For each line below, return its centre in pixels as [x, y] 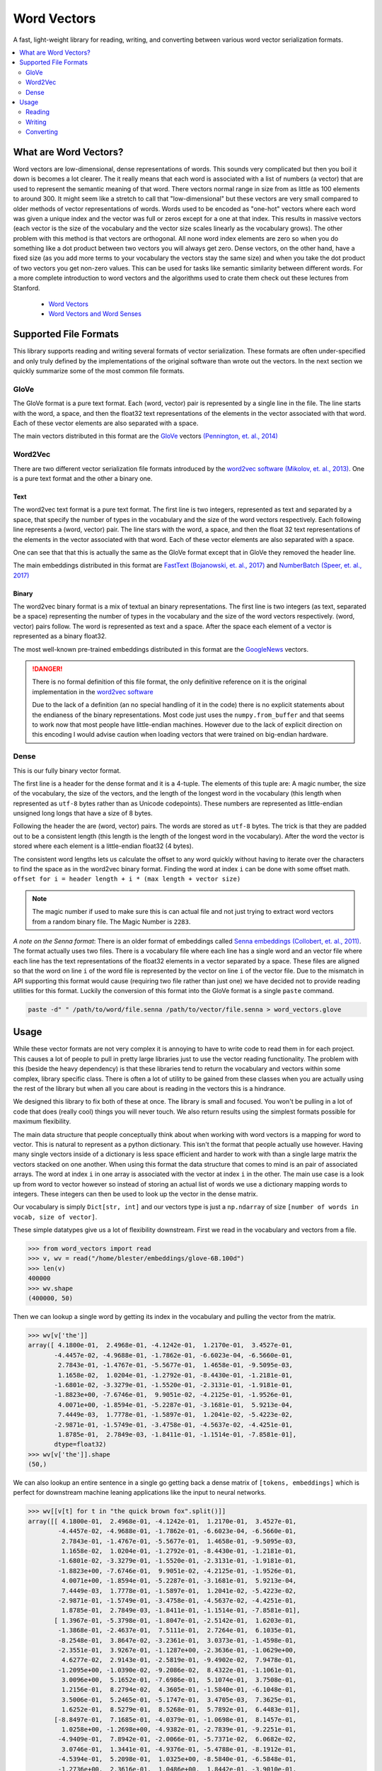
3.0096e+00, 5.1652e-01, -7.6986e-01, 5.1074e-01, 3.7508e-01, [179, 1680]
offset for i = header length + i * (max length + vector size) [127, 879]
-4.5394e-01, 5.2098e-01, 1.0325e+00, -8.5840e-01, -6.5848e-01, [177, 1759]
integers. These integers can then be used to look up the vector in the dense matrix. [135, 1194]
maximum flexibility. [42, 1121]
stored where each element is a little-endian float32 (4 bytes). [103, 846]
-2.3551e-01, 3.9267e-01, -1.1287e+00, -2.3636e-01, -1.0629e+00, [177, 1650]
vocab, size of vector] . [55, 1217]
